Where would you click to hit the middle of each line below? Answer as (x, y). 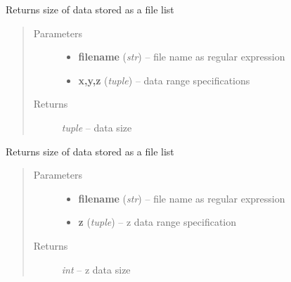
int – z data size (96, 269)
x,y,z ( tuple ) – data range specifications (164, 80)
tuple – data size (97, 127)
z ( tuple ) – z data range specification (157, 222)
